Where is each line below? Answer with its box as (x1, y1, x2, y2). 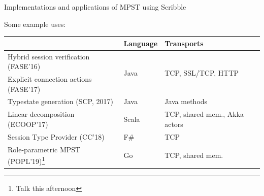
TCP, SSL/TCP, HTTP (164, 67, 239, 78)
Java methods (164, 96, 208, 107)
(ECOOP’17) (8, 118, 48, 129)
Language (123, 38, 158, 48)
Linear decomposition (8, 109, 75, 119)
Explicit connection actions (8, 73, 92, 84)
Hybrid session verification (8, 51, 90, 61)
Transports (164, 38, 204, 48)
